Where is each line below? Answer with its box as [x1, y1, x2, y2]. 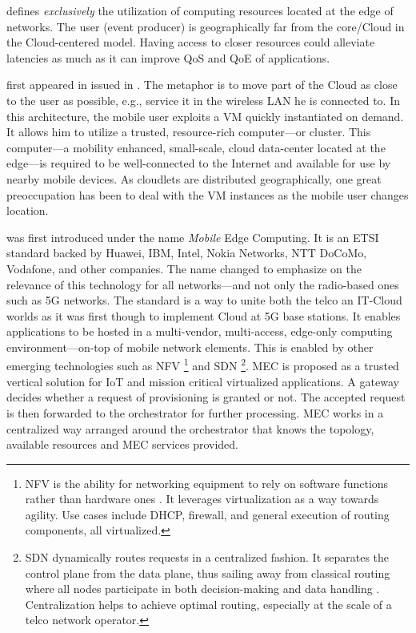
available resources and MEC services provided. [6, 436, 238, 453]
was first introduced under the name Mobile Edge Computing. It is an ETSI [6, 228, 379, 245]
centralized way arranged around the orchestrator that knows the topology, [6, 420, 374, 437]
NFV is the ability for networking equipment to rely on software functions [25, 474, 389, 491]
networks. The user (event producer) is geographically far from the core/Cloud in [6, 18, 405, 34]
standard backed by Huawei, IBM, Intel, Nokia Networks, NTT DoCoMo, [6, 244, 367, 261]
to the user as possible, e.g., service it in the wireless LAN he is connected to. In [6, 91, 401, 108]
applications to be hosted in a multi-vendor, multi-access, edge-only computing [6, 323, 393, 340]
